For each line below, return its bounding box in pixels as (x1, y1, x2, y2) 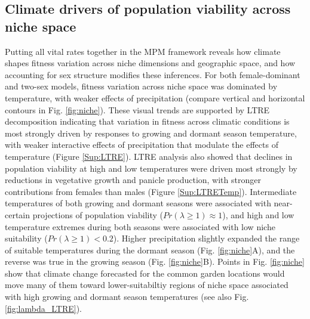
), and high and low (222, 208, 294, 221)
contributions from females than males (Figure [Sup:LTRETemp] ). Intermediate (5, 185, 297, 197)
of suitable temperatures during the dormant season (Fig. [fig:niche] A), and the (5, 243, 295, 256)
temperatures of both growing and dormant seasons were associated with (5, 197, 271, 209)
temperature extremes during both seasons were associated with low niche (5, 220, 275, 233)
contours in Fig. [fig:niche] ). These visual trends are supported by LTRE (5, 103, 270, 116)
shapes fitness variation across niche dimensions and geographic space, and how (5, 57, 296, 69)
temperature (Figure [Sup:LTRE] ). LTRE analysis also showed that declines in (5, 150, 293, 162)
